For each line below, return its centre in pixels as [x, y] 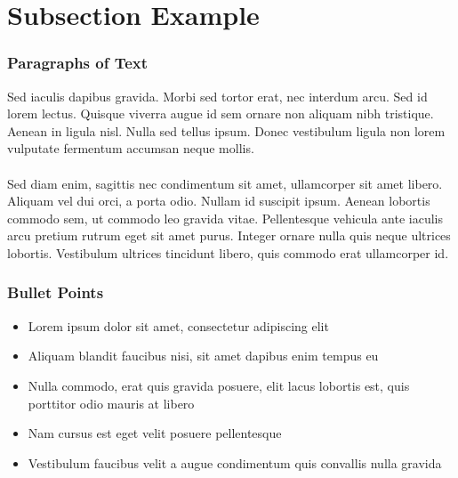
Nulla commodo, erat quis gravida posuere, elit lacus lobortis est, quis [219, 385]
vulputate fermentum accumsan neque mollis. [131, 148]
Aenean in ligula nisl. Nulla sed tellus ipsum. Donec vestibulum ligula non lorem [226, 130]
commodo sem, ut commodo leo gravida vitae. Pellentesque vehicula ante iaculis [225, 218]
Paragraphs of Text [78, 63]
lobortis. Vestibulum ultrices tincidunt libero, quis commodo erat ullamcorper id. [228, 252]
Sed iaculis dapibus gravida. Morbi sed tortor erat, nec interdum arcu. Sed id [217, 96]
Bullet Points [56, 292]
